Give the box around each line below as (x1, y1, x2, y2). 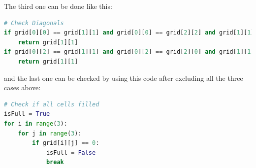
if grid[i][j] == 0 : (32, 139, 99, 147)
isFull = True (4, 110, 50, 118)
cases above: (4, 82, 41, 93)
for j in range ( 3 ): (18, 130, 82, 137)
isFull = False (46, 149, 96, 156)
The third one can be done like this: (4, 1, 112, 11)
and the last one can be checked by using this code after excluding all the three (4, 72, 243, 83)
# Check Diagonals (4, 19, 64, 27)
